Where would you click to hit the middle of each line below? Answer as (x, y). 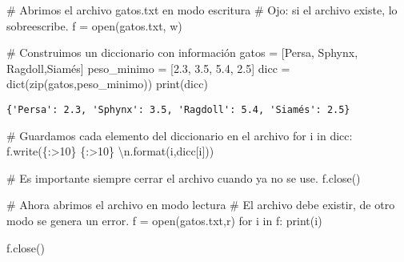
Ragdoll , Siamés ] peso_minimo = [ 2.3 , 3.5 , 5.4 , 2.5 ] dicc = (148, 68)
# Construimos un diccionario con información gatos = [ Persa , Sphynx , (182, 52)
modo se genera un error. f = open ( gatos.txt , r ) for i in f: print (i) (164, 220)
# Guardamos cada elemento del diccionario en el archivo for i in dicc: (180, 135)
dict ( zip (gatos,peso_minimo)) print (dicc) (107, 84)
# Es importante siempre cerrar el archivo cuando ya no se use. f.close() (184, 177)
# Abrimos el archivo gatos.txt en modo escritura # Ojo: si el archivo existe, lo (202, 10)
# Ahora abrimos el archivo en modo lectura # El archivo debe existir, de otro (201, 205)
